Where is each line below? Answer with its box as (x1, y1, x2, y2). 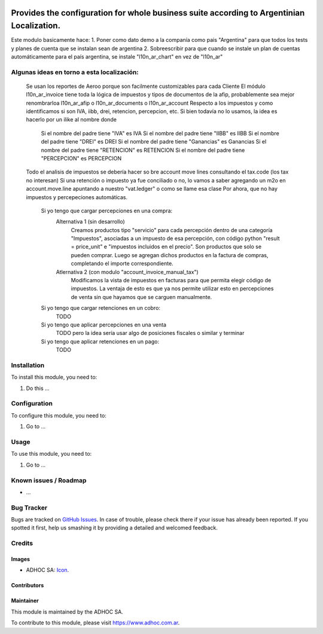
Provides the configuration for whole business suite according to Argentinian (11, 8, 305, 18)
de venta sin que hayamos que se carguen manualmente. (71, 293, 212, 300)
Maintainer (11, 597, 39, 604)
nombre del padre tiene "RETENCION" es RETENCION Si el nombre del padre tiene (41, 147, 245, 154)
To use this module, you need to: (11, 450, 92, 458)
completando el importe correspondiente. (71, 260, 173, 267)
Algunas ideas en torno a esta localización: (11, 68, 139, 76)
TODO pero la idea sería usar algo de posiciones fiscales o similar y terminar (56, 330, 245, 337)
